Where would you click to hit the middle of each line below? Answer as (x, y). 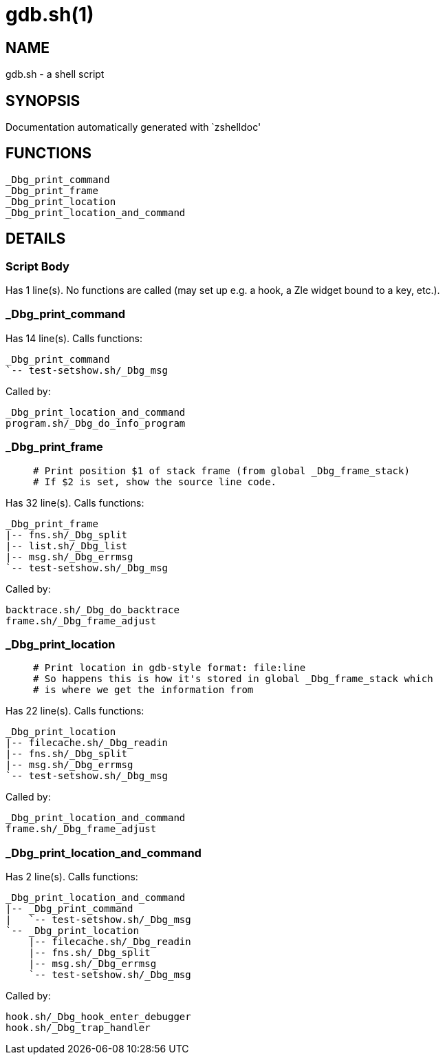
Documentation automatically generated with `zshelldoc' (133, 127)
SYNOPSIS (43, 100)
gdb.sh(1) (50, 14)
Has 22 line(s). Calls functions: (75, 711)
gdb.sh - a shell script (55, 74)
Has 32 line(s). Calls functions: (75, 502)
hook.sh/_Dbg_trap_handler (78, 1028)
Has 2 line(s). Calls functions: (72, 877)
